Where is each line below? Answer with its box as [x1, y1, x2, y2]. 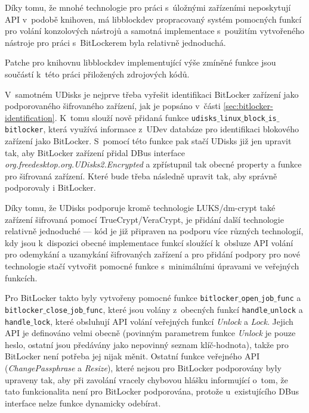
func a [276, 291, 301, 304]
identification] [5, 111, 55, 123]
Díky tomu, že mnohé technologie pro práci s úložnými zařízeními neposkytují [5, 1, 291, 13]
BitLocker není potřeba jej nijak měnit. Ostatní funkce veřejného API [5, 350, 260, 362]
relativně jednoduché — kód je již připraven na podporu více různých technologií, [5, 225, 304, 237]
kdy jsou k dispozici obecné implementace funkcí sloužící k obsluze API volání [5, 236, 293, 249]
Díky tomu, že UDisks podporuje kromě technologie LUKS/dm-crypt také [5, 201, 276, 214]
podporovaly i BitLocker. [5, 181, 96, 194]
